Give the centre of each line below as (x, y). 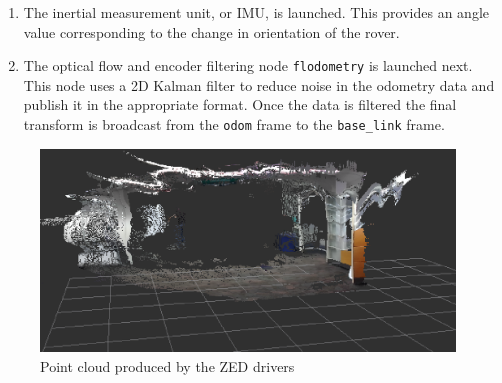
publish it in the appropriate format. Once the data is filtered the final (240, 104)
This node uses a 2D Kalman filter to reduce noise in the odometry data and (259, 84)
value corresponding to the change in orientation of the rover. (211, 31)
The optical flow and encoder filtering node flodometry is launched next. (248, 65)
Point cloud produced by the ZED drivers (167, 365)
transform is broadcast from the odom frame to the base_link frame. (234, 124)
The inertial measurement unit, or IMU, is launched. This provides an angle (256, 12)
